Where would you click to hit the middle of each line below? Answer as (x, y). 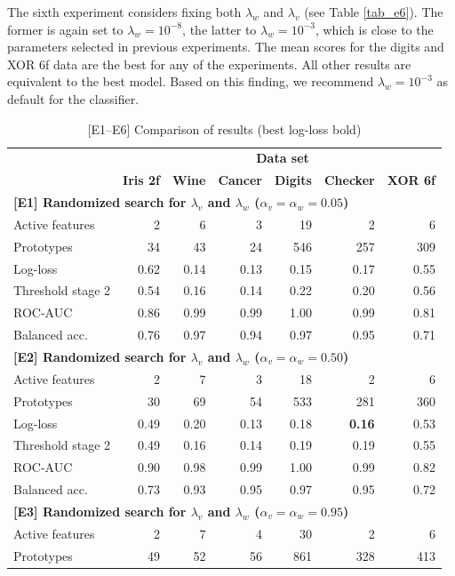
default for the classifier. (73, 98)
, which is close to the (374, 29)
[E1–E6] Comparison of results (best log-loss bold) (224, 128)
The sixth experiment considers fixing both (124, 12)
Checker (349, 180)
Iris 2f (141, 180)
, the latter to (220, 29)
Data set (283, 158)
